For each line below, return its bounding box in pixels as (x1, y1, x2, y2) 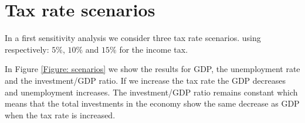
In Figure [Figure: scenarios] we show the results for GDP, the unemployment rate (5, 63, 300, 75)
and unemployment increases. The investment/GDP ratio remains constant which (5, 86, 298, 98)
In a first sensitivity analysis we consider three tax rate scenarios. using (5, 32, 261, 44)
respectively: (5, 43, 49, 55)
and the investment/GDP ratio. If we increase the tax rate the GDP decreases (5, 74, 286, 86)
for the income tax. (119, 43, 188, 55)
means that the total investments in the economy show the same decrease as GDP (5, 97, 300, 110)
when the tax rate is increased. (5, 108, 116, 121)
